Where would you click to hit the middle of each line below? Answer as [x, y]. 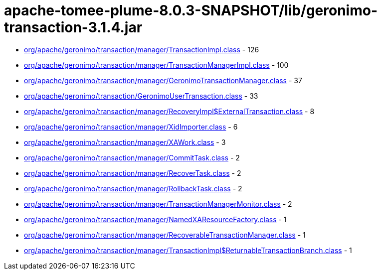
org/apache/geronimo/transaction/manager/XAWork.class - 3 [125, 142]
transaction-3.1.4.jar [73, 27]
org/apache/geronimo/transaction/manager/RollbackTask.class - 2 [133, 188]
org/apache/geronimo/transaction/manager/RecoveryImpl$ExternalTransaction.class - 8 [169, 111]
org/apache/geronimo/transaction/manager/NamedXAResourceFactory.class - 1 [155, 219]
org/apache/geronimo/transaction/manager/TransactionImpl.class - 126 [142, 49]
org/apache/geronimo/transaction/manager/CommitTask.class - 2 [132, 157]
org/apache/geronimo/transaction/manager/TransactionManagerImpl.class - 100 [156, 65]
